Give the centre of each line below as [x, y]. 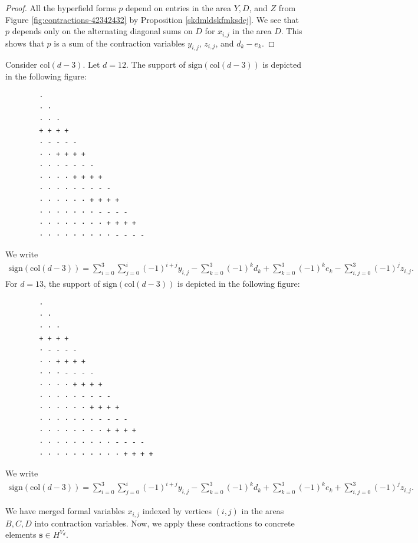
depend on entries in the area [178, 8]
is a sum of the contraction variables [119, 43]
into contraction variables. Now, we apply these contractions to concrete [164, 523]
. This [292, 31]
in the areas [263, 511]
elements [21, 534]
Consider [21, 64]
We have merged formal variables [65, 511]
